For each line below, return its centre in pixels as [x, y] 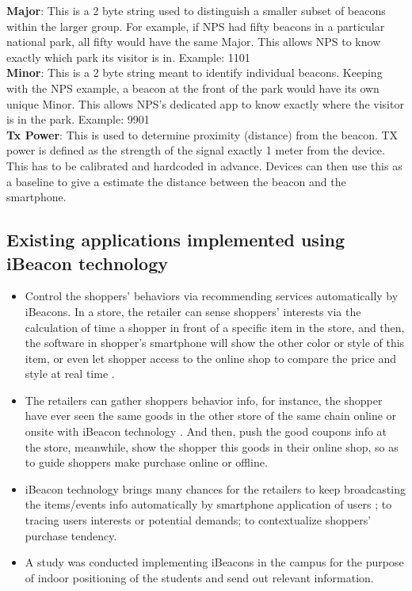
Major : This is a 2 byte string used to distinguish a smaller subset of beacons [196, 10]
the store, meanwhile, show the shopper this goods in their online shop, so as [212, 446]
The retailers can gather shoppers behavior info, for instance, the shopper [204, 400]
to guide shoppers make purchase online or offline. [146, 462]
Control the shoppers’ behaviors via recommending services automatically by [212, 296]
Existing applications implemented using [176, 240]
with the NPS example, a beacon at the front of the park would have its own [193, 88]
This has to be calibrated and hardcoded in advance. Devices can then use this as [204, 165]
